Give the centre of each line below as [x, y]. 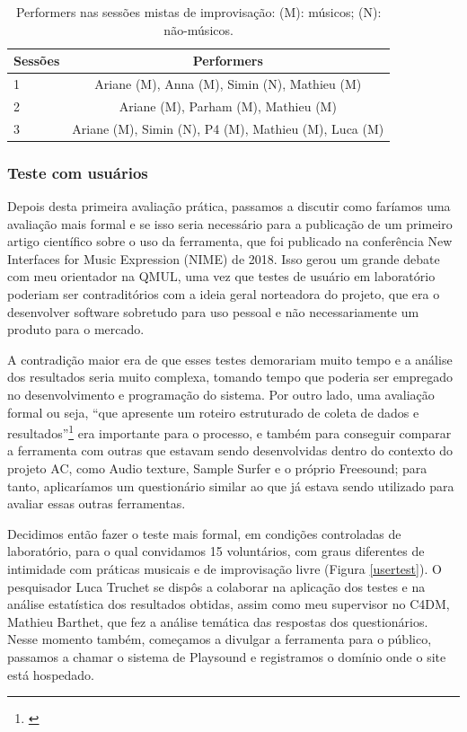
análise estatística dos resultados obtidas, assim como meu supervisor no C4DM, [229, 604]
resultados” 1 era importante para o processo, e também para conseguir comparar [229, 432]
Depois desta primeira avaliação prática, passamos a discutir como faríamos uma [229, 206]
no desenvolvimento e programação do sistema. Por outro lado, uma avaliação [221, 394]
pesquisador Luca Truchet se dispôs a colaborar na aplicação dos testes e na [216, 586]
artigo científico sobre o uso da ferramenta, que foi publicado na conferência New [230, 241]
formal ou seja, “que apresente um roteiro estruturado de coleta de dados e [213, 412]
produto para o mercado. [76, 329]
